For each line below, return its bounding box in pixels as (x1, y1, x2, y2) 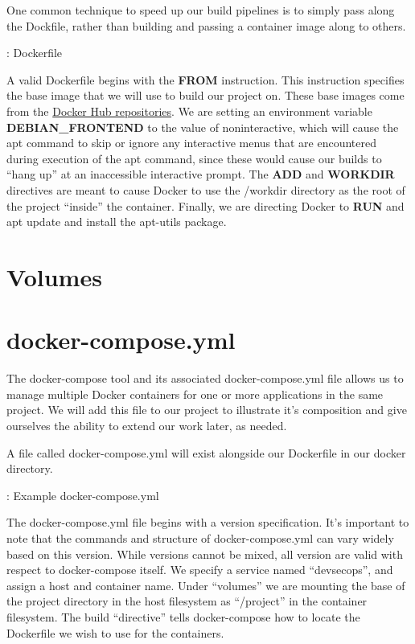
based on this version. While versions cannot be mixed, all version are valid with (6, 545, 403, 562)
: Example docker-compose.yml (6, 486, 159, 503)
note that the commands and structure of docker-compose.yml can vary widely (6, 529, 394, 546)
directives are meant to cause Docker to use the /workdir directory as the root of (6, 181, 405, 198)
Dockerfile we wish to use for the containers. (6, 624, 224, 641)
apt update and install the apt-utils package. (6, 213, 227, 230)
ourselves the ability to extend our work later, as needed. (6, 417, 287, 433)
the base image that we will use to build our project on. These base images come (6, 87, 405, 104)
